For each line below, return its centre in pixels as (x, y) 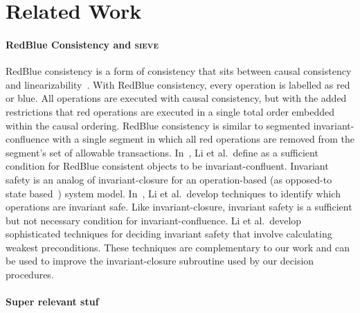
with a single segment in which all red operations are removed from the (203, 139)
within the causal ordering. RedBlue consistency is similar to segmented (158, 125)
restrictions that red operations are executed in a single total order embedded (170, 111)
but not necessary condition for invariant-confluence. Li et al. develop (154, 220)
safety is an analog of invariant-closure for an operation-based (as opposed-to (169, 179)
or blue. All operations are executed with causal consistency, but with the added (176, 98)
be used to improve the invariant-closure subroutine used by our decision (160, 261)
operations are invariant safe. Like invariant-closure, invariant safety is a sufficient (179, 207)
